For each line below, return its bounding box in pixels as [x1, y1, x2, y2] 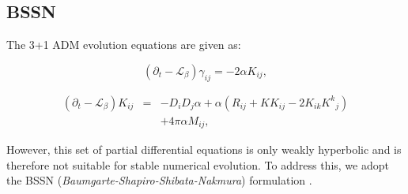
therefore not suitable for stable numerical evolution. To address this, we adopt [6, 156, 389, 173]
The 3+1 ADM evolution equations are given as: [6, 36, 241, 53]
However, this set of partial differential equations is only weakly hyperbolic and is [6, 141, 402, 158]
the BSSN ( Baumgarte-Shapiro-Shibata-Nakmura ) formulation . [6, 172, 312, 188]
